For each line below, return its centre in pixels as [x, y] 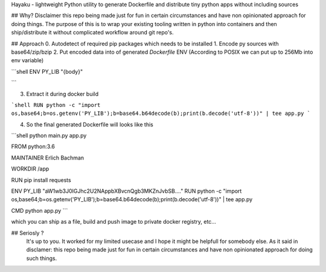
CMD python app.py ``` [40, 210]
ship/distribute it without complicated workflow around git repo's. [93, 33]
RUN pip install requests [41, 180]
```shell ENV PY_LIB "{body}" [47, 71]
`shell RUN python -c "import [56, 105]
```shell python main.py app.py [49, 135]
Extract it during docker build [62, 94]
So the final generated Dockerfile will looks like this [90, 125]
